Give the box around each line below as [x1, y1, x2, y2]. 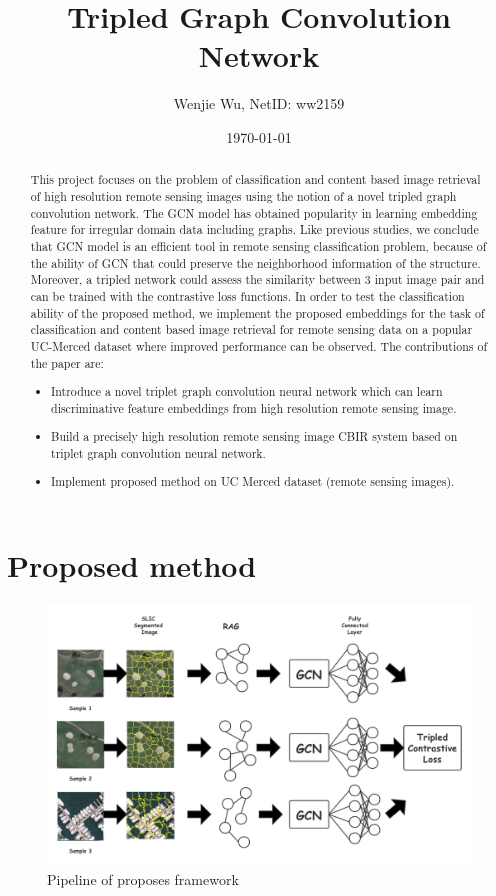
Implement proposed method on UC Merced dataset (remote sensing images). [51, 473, 455, 490]
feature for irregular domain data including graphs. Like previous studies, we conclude [30, 221, 479, 238]
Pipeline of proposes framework [47, 868, 239, 889]
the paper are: [30, 354, 104, 371]
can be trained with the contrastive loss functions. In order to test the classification [30, 287, 465, 304]
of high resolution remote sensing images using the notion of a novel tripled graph [30, 187, 457, 204]
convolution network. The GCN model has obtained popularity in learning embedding [30, 204, 478, 221]
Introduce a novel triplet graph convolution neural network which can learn [51, 383, 443, 400]
